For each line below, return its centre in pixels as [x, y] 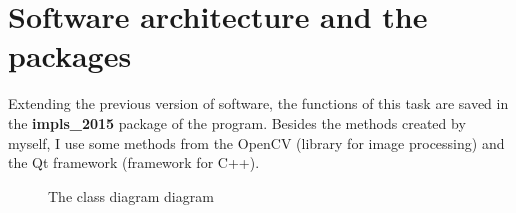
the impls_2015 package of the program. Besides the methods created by [237, 122]
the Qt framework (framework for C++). [134, 162]
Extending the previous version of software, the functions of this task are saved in [258, 103]
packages [70, 55]
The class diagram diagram [131, 195]
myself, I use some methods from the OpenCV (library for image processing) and [256, 142]
